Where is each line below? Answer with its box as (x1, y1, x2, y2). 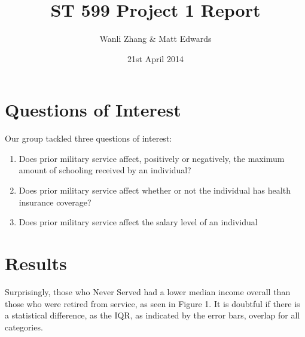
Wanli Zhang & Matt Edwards (99, 32, 212, 45)
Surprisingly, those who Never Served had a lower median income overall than (5, 285, 291, 298)
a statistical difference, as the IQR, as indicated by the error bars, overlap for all (5, 309, 300, 321)
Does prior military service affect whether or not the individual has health (19, 184, 291, 197)
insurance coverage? (19, 195, 91, 208)
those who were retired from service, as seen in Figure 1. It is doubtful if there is (5, 297, 300, 310)
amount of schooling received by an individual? (19, 164, 191, 176)
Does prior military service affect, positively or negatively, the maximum (19, 152, 285, 164)
